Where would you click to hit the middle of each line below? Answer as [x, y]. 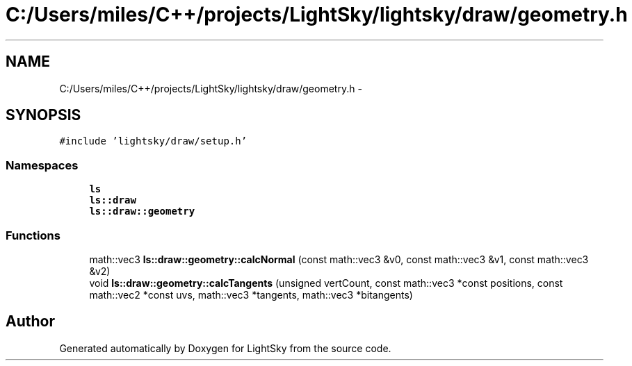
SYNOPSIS [43, 115]
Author [30, 322]
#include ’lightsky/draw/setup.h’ [153, 141]
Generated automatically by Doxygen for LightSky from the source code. [225, 348]
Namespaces [42, 165]
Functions [33, 235]
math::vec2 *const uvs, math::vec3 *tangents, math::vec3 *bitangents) [251, 294]
